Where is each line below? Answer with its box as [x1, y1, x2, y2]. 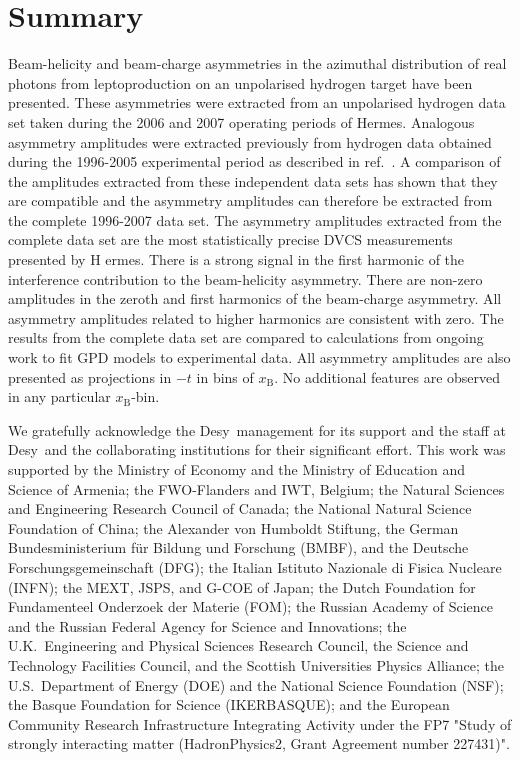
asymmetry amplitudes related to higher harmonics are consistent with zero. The [8, 307, 504, 328]
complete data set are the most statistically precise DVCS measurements [8, 229, 453, 250]
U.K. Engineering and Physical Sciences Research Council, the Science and [8, 635, 469, 656]
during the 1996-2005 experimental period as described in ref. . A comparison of [8, 151, 501, 172]
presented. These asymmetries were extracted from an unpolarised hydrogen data [8, 92, 506, 113]
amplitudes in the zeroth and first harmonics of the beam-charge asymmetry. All [8, 288, 502, 309]
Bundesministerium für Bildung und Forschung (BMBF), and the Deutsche [8, 537, 469, 558]
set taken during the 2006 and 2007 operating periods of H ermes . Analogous [8, 111, 475, 132]
